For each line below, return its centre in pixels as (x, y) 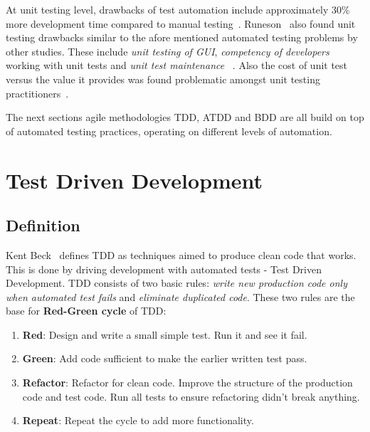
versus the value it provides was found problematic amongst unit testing (163, 79)
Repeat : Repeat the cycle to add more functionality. (138, 420)
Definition (43, 225)
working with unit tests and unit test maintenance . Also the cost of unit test (177, 65)
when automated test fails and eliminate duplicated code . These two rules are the (180, 296)
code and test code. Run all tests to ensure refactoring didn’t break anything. (191, 396)
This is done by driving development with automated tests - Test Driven (164, 269)
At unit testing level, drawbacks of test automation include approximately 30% (178, 9)
